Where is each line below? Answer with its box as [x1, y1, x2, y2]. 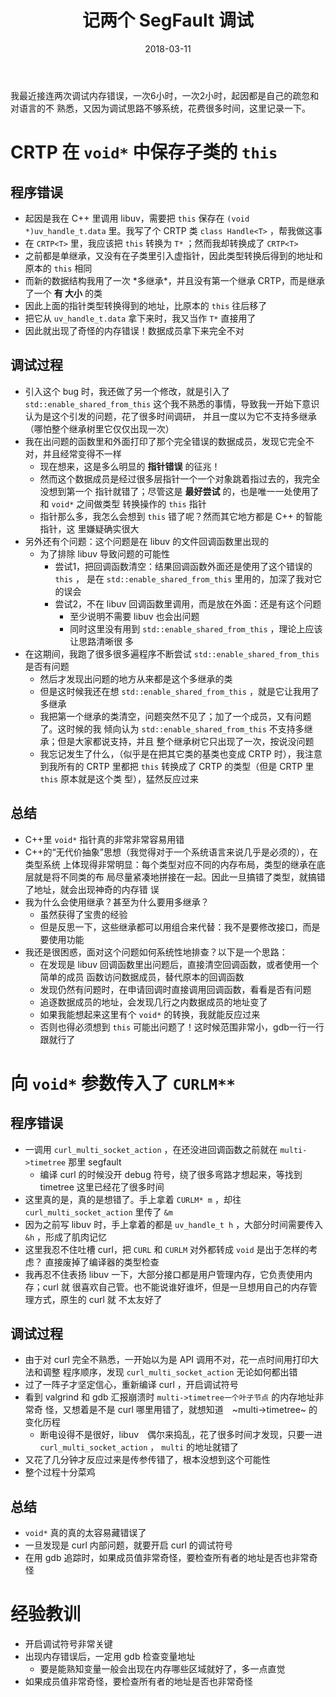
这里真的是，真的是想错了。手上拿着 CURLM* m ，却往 [24, 1193, 242, 1205]
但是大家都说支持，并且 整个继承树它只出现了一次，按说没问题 [57, 735, 315, 747]
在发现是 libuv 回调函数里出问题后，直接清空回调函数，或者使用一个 [39, 958, 319, 970]
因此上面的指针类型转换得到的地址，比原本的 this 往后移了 [24, 299, 268, 311]
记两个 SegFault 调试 [82, 9, 254, 32]
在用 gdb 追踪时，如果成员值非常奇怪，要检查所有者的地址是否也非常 [24, 1552, 310, 1564]
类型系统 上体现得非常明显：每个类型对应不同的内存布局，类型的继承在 [24, 858, 317, 870]
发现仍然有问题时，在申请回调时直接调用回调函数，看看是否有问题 [39, 983, 312, 995]
